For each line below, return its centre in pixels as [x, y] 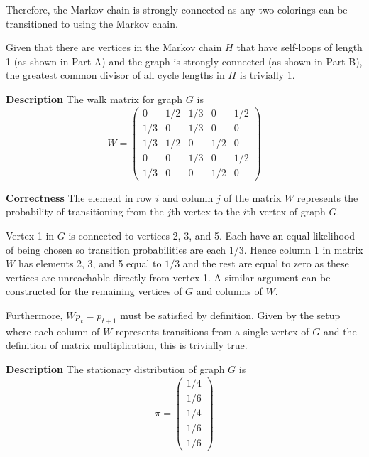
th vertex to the [206, 211]
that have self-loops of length [299, 47]
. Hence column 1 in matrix [303, 249]
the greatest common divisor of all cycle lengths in [115, 75]
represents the [327, 197]
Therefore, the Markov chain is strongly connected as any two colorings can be [177, 9]
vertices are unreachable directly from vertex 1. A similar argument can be [168, 277]
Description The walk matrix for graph [94, 98]
